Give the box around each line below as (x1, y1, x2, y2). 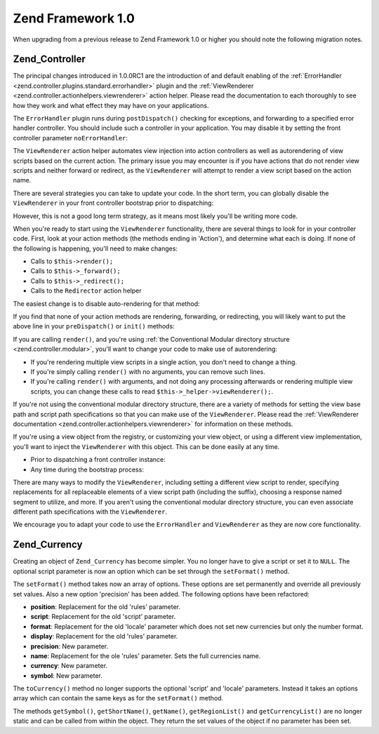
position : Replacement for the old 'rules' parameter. (30, 602, 181, 610)
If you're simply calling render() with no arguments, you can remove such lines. (30, 368, 266, 375)
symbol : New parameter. (30, 671, 103, 680)
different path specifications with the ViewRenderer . (13, 507, 168, 516)
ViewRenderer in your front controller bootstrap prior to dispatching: (13, 199, 214, 207)
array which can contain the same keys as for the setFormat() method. (13, 694, 224, 702)
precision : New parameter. (30, 642, 109, 650)
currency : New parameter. (30, 662, 108, 670)
